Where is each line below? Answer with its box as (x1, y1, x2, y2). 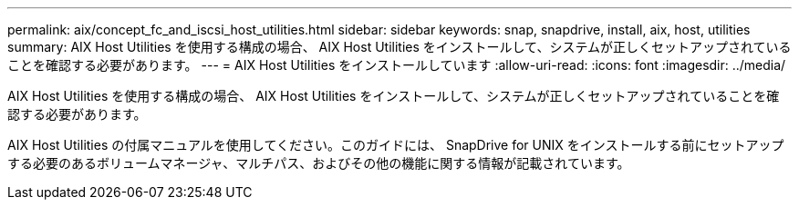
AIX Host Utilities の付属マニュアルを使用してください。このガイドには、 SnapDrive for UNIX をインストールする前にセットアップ (7, 137, 784, 153)
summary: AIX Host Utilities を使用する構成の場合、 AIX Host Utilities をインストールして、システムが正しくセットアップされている (7, 39, 792, 54)
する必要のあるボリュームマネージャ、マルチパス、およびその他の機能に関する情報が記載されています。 (7, 155, 630, 171)
